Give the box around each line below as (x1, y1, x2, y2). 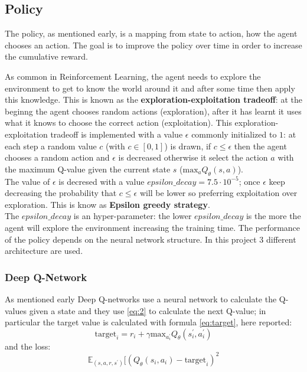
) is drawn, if (164, 139, 211, 152)
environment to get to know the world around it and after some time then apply (5, 81, 295, 94)
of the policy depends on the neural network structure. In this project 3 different (5, 233, 296, 245)
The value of (5, 175, 50, 187)
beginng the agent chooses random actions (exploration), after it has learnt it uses (5, 105, 302, 117)
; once (239, 175, 260, 187)
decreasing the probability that (5, 187, 117, 199)
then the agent (234, 139, 287, 152)
